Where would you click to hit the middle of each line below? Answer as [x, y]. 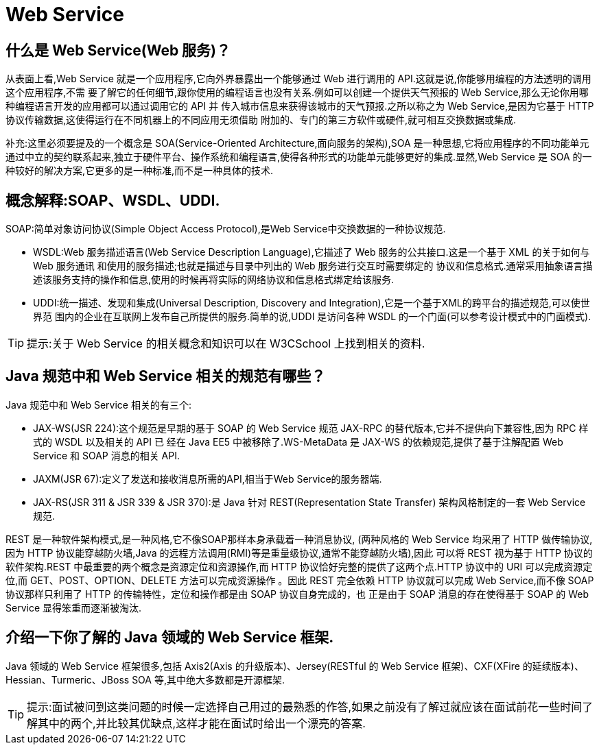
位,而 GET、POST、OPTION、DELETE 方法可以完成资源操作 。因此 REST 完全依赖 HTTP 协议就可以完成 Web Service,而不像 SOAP [300, 580]
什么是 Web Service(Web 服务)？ [118, 50]
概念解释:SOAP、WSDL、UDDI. [113, 200]
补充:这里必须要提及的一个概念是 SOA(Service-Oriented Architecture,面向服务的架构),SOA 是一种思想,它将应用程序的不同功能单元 [297, 143]
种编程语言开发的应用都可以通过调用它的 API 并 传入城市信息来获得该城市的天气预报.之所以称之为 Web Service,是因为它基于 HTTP [300, 106]
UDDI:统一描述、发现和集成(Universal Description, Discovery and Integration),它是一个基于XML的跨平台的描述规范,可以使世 [312, 303]
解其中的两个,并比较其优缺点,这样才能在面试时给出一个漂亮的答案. [196, 723]
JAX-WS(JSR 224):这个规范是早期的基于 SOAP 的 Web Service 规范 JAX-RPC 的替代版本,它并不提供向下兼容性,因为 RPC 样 [311, 428]
